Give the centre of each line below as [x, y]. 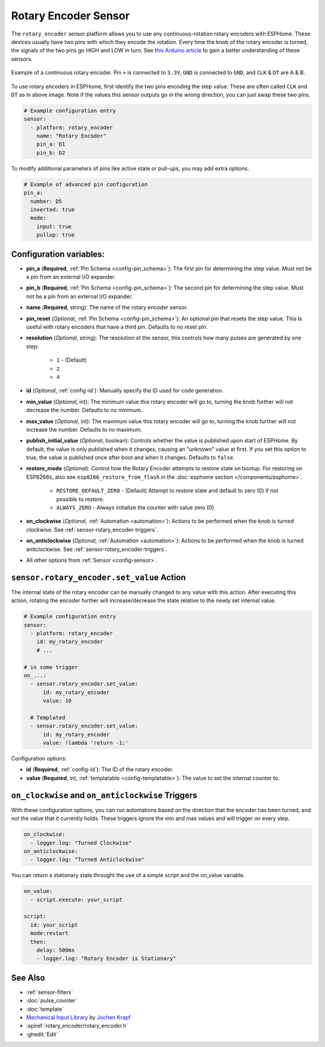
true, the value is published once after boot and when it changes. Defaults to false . [130, 458]
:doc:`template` [45, 1009]
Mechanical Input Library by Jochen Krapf [79, 1017]
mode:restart [49, 934]
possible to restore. [80, 499]
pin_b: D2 [51, 153]
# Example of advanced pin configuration [86, 184]
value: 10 [57, 701]
